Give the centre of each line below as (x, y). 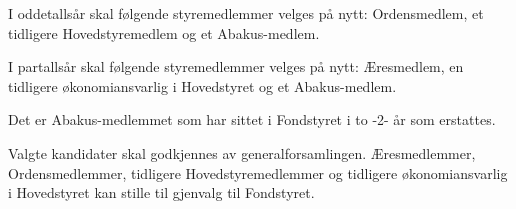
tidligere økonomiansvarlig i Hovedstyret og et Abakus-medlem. (202, 85)
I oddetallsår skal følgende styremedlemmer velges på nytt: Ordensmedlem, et (246, 13)
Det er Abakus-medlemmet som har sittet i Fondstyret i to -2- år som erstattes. (252, 119)
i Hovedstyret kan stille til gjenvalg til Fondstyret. (161, 192)
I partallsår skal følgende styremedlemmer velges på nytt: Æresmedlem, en (236, 66)
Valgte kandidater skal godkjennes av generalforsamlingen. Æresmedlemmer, (242, 152)
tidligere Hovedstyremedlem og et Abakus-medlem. (164, 32)
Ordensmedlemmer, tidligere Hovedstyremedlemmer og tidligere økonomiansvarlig (258, 172)
